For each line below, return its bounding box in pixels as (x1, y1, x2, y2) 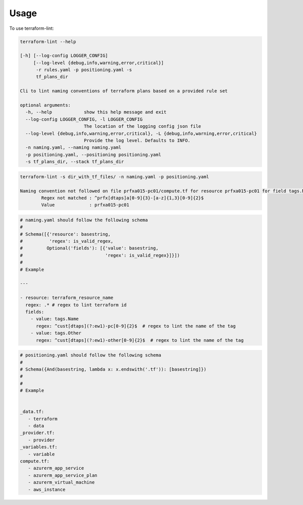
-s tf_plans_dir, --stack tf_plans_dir (25, 159, 124, 165)
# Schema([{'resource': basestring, (20, 231, 111, 237)
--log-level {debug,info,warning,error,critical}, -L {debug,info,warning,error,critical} (25, 130, 257, 136)
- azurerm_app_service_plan (28, 472, 98, 478)
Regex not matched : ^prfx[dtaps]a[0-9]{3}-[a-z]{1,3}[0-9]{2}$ (41, 195, 204, 200)
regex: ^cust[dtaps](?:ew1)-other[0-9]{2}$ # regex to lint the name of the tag (36, 337, 244, 343)
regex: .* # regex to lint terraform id (25, 302, 127, 308)
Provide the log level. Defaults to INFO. (83, 138, 191, 143)
